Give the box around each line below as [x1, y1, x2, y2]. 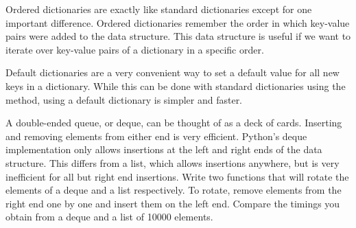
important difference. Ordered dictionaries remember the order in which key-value [5, 15, 350, 30]
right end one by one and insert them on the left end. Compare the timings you [5, 196, 340, 210]
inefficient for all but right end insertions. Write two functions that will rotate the [5, 169, 349, 183]
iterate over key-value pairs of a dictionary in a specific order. [5, 42, 264, 56]
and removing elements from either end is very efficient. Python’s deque [5, 128, 307, 143]
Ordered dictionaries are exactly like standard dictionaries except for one [5, 2, 312, 16]
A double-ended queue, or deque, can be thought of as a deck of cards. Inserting [5, 115, 342, 130]
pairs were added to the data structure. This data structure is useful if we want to [5, 29, 351, 43]
